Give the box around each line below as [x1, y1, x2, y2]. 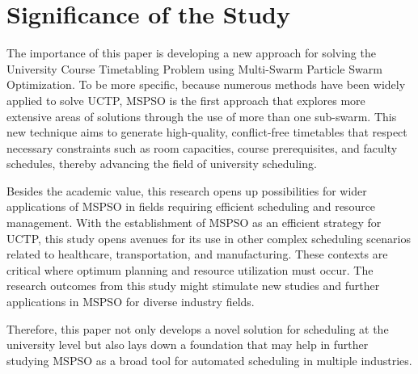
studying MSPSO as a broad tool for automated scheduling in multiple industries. [6, 351, 412, 368]
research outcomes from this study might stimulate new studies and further [6, 277, 380, 294]
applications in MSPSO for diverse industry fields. [6, 293, 255, 310]
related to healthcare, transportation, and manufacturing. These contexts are [6, 246, 388, 263]
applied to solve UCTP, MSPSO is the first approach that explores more [6, 91, 365, 108]
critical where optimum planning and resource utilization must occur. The [6, 261, 374, 278]
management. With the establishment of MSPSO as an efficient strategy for [6, 214, 382, 231]
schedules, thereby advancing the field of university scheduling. [6, 155, 317, 172]
